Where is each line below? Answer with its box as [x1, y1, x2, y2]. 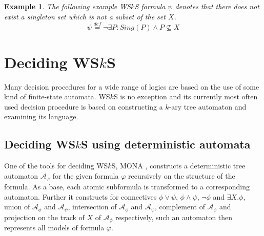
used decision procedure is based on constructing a [4, 101, 163, 112]
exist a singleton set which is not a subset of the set [4, 11, 166, 22]
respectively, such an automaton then [115, 211, 233, 222]
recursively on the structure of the [128, 170, 235, 181]
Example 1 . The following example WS [4, 1, 131, 11]
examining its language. [4, 111, 78, 122]
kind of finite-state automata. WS [4, 91, 110, 102]
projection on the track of [4, 211, 85, 222]
